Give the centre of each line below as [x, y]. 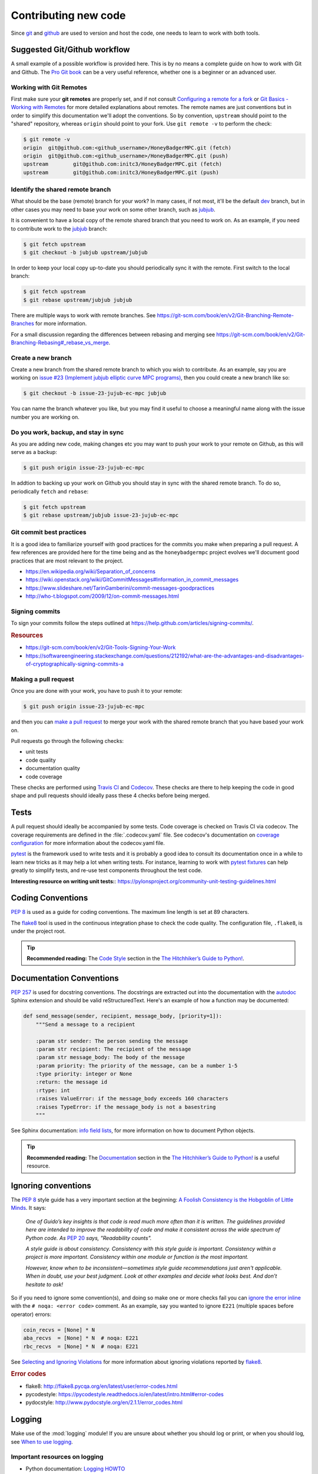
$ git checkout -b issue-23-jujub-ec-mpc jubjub [95, 393]
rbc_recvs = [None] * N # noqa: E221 [81, 1346]
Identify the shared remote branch [61, 190]
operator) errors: [31, 1314]
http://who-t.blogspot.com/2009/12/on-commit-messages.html [102, 596]
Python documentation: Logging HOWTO [75, 1469]
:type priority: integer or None [84, 1074]
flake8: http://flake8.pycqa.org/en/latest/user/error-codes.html [102, 1386]
